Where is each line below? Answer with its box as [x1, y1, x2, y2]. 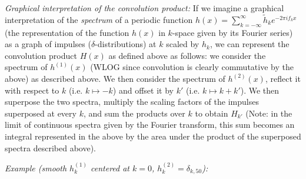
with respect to [5, 84, 59, 96]
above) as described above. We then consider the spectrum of [5, 72, 225, 84]
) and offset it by [112, 84, 174, 96]
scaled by [166, 38, 199, 50]
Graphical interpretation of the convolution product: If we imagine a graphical [5, 2, 284, 14]
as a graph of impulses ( [5, 38, 91, 50]
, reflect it [265, 72, 301, 84]
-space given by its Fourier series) [172, 26, 293, 38]
